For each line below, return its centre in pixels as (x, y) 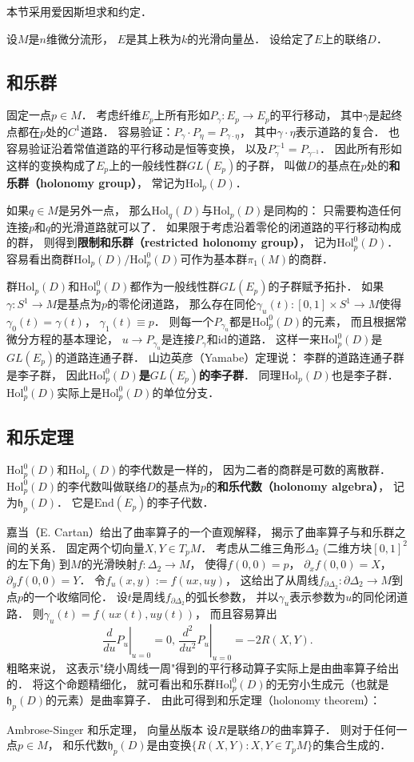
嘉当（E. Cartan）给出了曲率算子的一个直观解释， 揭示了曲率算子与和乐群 (201, 532)
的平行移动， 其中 (316, 115)
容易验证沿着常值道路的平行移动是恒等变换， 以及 (137, 148)
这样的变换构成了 (51, 164)
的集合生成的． (352, 745)
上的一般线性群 (148, 164)
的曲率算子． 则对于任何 (332, 729)
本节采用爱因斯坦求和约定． (79, 11)
